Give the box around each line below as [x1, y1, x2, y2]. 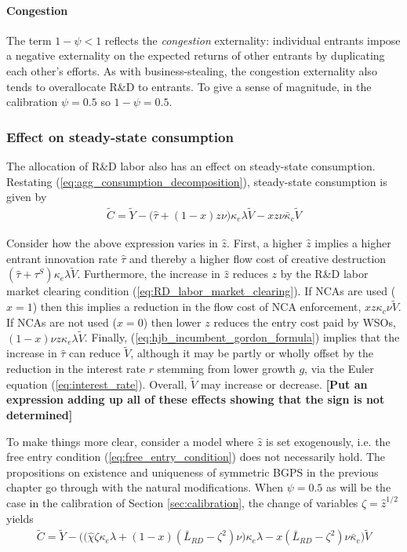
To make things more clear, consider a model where [6, 433, 254, 449]
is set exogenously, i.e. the [266, 433, 391, 449]
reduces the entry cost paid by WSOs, [213, 313, 396, 330]
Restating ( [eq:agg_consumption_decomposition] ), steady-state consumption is [6, 173, 387, 189]
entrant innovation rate [6, 250, 118, 266]
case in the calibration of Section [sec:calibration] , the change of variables [6, 495, 358, 511]
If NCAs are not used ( [6, 313, 117, 330]
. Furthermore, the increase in [77, 265, 220, 282]
